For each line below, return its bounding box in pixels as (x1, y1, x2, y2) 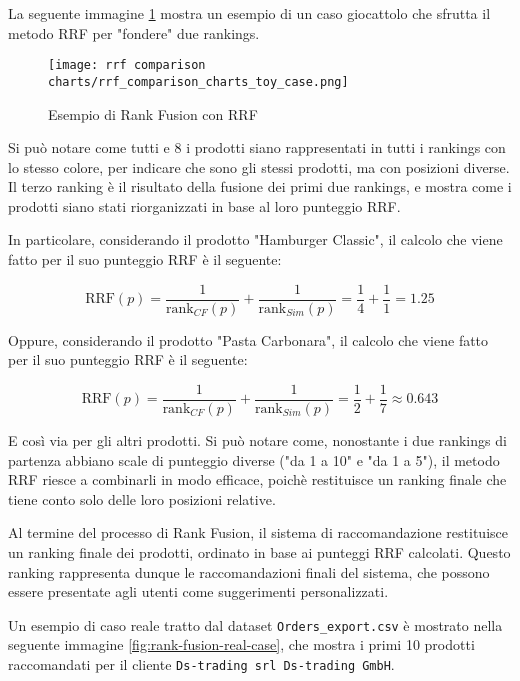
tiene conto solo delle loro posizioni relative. (8, 488, 276, 509)
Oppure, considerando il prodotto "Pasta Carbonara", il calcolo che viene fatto (8, 329, 489, 350)
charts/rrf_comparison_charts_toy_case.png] (48, 74, 349, 89)
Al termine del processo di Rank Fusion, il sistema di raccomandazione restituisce (8, 522, 508, 543)
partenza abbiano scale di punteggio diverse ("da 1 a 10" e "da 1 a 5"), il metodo (8, 449, 500, 470)
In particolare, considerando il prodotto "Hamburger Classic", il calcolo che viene (8, 229, 503, 250)
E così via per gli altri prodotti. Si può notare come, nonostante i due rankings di (8, 429, 507, 450)
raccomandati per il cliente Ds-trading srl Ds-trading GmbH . (8, 653, 395, 674)
